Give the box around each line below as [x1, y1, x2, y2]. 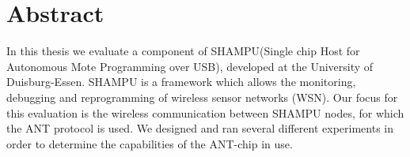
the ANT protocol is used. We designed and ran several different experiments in [6, 120, 394, 136]
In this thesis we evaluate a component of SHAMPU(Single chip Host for [6, 43, 360, 59]
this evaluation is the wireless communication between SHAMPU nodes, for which [6, 104, 404, 121]
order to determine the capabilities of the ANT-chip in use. [6, 135, 293, 151]
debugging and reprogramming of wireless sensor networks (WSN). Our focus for [6, 88, 398, 105]
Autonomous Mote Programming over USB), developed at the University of [6, 58, 374, 74]
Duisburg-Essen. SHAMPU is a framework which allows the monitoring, [6, 73, 356, 90]
